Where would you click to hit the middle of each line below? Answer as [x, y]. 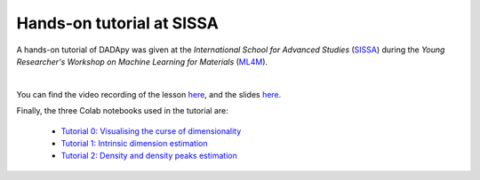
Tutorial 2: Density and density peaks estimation [149, 156]
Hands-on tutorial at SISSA [118, 23]
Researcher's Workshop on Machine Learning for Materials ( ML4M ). [142, 61]
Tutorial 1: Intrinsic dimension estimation [134, 143]
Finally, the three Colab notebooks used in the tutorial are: [122, 111]
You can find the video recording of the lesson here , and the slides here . [149, 94]
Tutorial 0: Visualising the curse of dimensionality [151, 131]
